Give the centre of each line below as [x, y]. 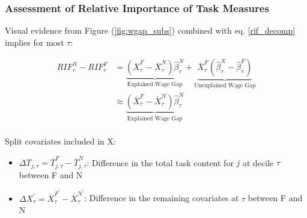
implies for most [35, 42]
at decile [258, 162]
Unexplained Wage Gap [225, 86]
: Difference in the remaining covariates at [162, 198]
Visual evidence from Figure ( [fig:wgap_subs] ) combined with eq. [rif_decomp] [150, 30]
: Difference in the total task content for [160, 162]
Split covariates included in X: [60, 141]
